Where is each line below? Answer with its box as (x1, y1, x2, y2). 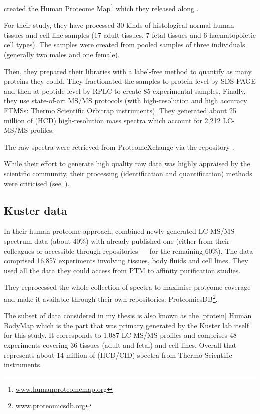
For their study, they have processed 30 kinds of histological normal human (4, 20, 234, 30)
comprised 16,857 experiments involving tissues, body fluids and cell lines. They (4, 255, 248, 266)
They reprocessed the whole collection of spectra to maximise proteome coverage (4, 282, 251, 292)
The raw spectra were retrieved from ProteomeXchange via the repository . (4, 141, 234, 152)
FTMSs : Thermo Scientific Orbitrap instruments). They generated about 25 (4, 105, 236, 115)
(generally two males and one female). (4, 49, 120, 60)
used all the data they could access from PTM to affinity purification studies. (4, 265, 241, 275)
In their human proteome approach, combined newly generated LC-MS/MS (4, 226, 235, 236)
